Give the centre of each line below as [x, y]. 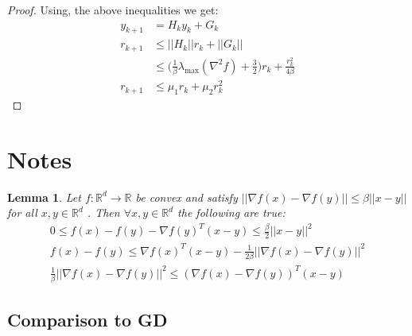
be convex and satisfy [187, 197]
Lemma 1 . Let [44, 197]
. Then [103, 212]
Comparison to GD [87, 320]
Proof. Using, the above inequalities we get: [113, 10]
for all [22, 212]
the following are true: [231, 212]
